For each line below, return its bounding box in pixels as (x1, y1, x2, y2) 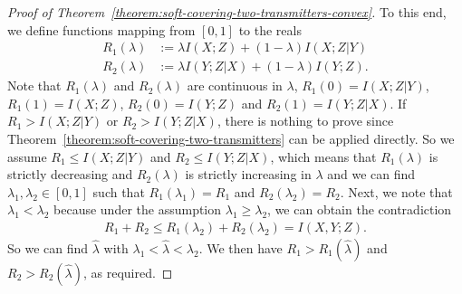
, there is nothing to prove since (217, 111, 394, 130)
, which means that (270, 147, 377, 166)
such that (92, 182, 145, 201)
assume (7, 147, 47, 166)
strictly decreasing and (7, 165, 133, 184)
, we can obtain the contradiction (267, 200, 452, 219)
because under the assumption (53, 200, 222, 219)
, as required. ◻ (82, 263, 173, 282)
